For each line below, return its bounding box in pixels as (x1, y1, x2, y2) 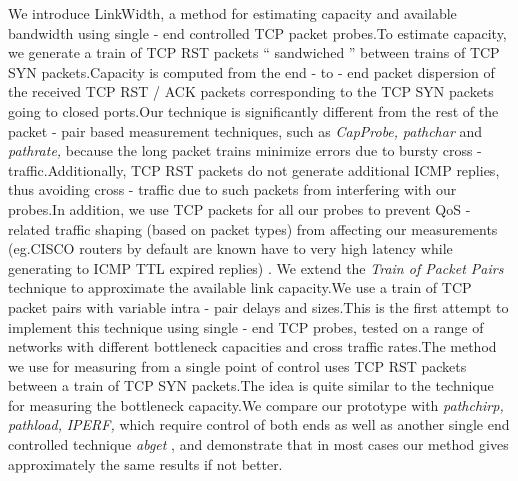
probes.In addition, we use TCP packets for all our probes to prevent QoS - (8, 198, 471, 219)
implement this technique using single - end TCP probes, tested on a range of (8, 316, 484, 337)
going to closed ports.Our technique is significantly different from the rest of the (8, 100, 499, 121)
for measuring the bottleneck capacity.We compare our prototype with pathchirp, (8, 394, 504, 415)
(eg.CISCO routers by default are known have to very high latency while (8, 238, 453, 259)
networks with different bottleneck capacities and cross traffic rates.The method (8, 336, 497, 357)
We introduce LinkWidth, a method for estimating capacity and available (8, 3, 457, 23)
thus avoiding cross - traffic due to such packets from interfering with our (8, 179, 457, 200)
